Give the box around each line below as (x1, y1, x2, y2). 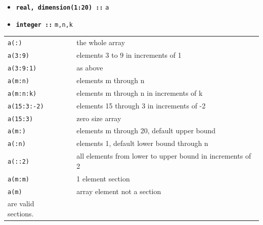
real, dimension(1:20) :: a (16, 4, 109, 11)
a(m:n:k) (8, 90, 37, 97)
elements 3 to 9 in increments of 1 (76, 50, 182, 60)
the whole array (76, 37, 125, 48)
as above (76, 62, 103, 72)
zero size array (76, 113, 121, 123)
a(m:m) (8, 175, 29, 183)
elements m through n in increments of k (76, 87, 203, 98)
